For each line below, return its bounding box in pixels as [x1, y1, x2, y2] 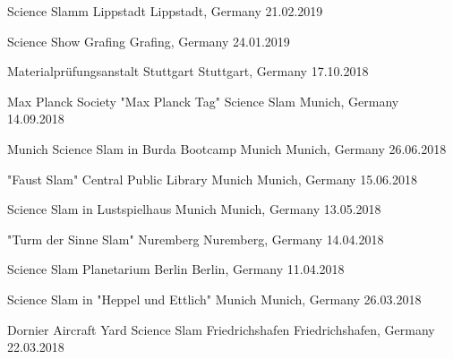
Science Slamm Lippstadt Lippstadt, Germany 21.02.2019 [7, 2, 323, 20]
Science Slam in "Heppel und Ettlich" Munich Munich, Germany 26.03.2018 [7, 289, 422, 308]
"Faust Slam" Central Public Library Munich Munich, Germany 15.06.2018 [7, 169, 417, 188]
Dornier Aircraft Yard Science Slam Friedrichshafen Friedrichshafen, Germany [7, 320, 435, 338]
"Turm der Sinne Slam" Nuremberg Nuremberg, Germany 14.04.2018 [7, 229, 384, 248]
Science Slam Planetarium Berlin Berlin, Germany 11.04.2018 [7, 260, 345, 278]
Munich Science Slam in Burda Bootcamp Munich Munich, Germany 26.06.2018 [7, 139, 447, 158]
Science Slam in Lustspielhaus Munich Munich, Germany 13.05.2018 [7, 200, 381, 218]
